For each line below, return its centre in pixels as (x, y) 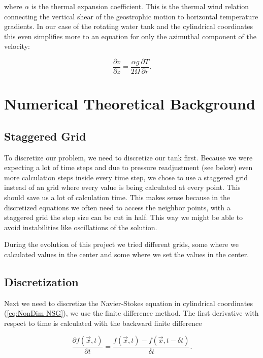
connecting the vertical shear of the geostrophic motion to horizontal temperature (131, 16)
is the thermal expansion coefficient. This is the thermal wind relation (140, 6)
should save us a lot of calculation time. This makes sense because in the (117, 197)
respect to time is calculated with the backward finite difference (103, 323)
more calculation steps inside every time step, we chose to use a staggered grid (126, 177)
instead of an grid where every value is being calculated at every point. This (122, 187)
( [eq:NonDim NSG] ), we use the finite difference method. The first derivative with (131, 313)
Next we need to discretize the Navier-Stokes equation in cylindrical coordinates (128, 303)
